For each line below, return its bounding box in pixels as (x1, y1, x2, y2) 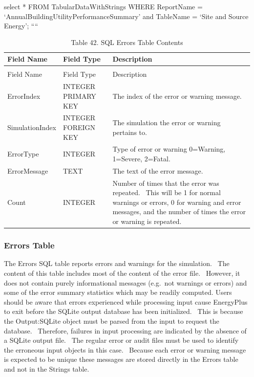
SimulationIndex (7, 122, 56, 132)
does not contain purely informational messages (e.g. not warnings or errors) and (4, 277, 247, 288)
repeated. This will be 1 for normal (112, 187, 221, 198)
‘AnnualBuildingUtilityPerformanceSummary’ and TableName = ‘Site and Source (4, 11, 249, 21)
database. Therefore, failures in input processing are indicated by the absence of (4, 325, 247, 335)
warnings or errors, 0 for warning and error (112, 197, 241, 207)
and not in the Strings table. (4, 363, 89, 374)
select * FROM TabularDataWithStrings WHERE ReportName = (4, 1, 203, 11)
